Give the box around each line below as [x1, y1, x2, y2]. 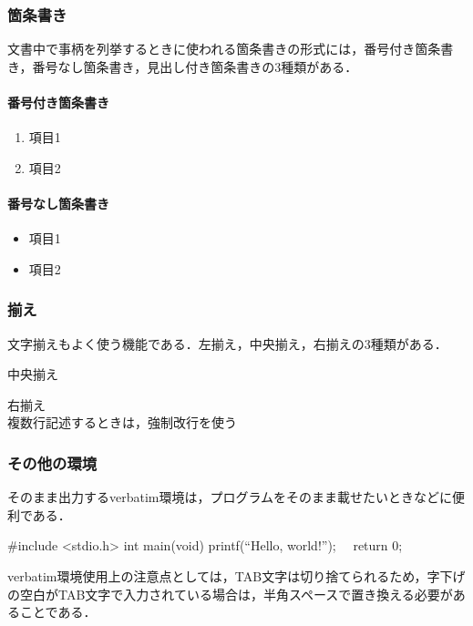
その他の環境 [7, 451, 98, 474]
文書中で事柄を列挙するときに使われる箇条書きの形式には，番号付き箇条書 [7, 39, 454, 58]
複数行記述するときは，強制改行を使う [7, 413, 237, 432]
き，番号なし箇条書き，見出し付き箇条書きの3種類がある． [7, 56, 358, 76]
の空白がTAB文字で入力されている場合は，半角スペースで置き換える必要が [7, 584, 453, 603]
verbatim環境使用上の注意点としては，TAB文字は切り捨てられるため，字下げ [7, 566, 466, 585]
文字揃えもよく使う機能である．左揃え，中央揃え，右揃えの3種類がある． [7, 334, 447, 353]
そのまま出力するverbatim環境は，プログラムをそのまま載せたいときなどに [7, 487, 453, 507]
